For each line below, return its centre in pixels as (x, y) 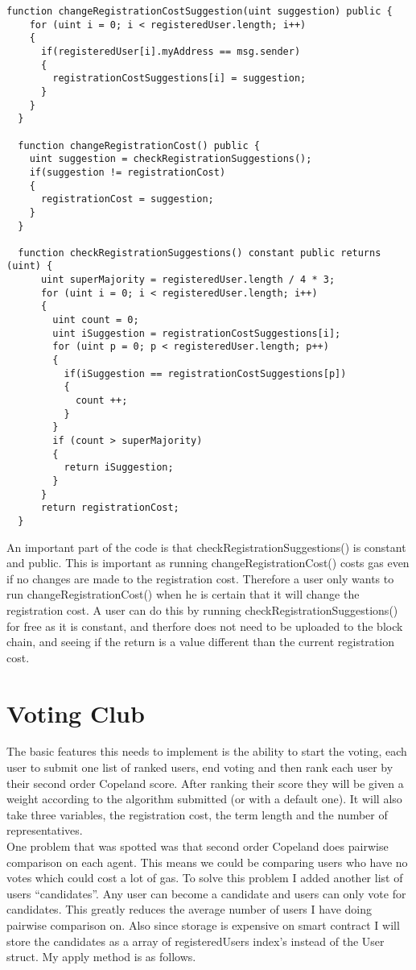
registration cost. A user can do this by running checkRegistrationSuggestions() (202, 609)
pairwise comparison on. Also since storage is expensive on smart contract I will (203, 925)
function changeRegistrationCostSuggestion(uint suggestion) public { (200, 11)
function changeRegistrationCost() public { (139, 145)
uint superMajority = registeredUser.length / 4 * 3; (188, 280)
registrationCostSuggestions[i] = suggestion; (179, 79)
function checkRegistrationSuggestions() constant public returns (200, 253)
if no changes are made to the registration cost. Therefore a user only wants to (200, 578)
